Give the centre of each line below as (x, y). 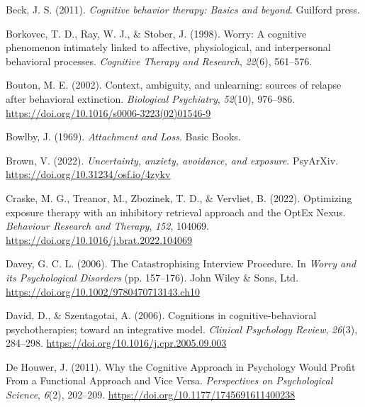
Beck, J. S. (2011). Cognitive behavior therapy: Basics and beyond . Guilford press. (183, 9)
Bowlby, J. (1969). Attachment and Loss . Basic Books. (123, 136)
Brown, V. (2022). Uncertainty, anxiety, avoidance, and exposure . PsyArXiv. (172, 160)
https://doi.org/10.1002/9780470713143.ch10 (103, 291)
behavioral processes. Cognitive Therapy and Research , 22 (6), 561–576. (159, 61)
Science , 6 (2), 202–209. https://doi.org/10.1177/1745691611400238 (151, 395)
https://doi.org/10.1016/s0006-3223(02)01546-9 (108, 112)
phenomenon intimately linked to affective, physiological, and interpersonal (168, 47)
